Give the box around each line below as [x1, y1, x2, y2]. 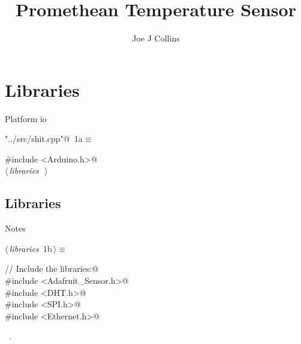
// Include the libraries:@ [5, 262, 99, 275]
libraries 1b [9, 242, 52, 254]
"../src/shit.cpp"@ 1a [5, 132, 83, 145]
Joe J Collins [132, 32, 180, 45]
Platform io [5, 112, 47, 124]
